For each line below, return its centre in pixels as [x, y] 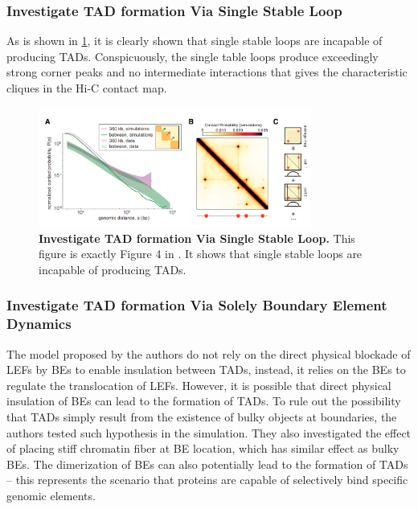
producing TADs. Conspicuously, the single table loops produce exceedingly [193, 56]
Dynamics [39, 324]
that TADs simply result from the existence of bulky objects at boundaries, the [202, 417]
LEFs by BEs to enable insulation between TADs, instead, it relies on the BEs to [206, 369]
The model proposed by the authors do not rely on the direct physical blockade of [209, 353]
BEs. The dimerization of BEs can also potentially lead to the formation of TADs [207, 464]
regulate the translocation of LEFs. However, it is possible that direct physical [199, 385]
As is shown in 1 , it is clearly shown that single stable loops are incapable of [195, 41]
